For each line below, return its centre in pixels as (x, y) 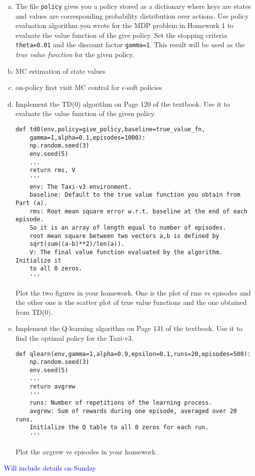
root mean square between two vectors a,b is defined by (125, 236)
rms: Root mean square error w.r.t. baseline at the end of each (139, 211)
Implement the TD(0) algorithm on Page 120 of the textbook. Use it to (123, 104)
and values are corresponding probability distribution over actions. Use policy (132, 15)
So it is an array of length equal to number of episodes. (128, 227)
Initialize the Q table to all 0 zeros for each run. (119, 428)
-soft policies (143, 87)
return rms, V (52, 170)
